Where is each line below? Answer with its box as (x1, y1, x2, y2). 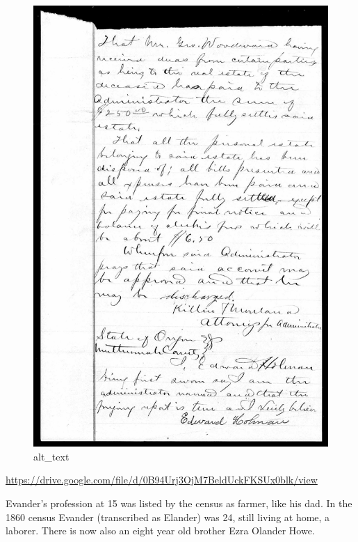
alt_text (33, 449, 70, 463)
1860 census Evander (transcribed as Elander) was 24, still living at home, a (6, 509, 330, 524)
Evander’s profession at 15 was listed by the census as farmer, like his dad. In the (6, 495, 352, 510)
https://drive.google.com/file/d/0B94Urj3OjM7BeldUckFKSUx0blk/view (6, 472, 318, 487)
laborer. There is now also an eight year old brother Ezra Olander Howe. (6, 523, 315, 538)
